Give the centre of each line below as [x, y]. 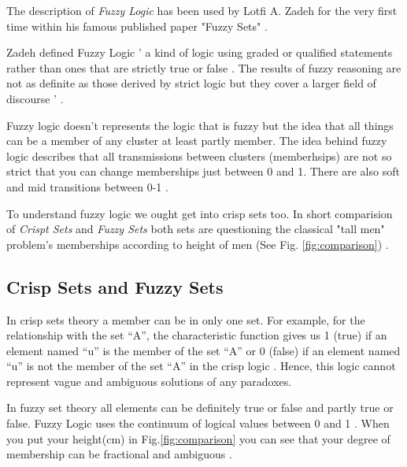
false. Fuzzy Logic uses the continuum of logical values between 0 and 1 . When [198, 423]
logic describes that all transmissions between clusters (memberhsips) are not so [199, 156]
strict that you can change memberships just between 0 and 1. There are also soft [203, 171]
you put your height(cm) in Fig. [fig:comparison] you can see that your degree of [198, 438]
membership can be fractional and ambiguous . [119, 454]
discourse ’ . [35, 98]
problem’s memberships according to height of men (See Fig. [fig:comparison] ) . [198, 244]
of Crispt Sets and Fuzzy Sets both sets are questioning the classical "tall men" [196, 229]
